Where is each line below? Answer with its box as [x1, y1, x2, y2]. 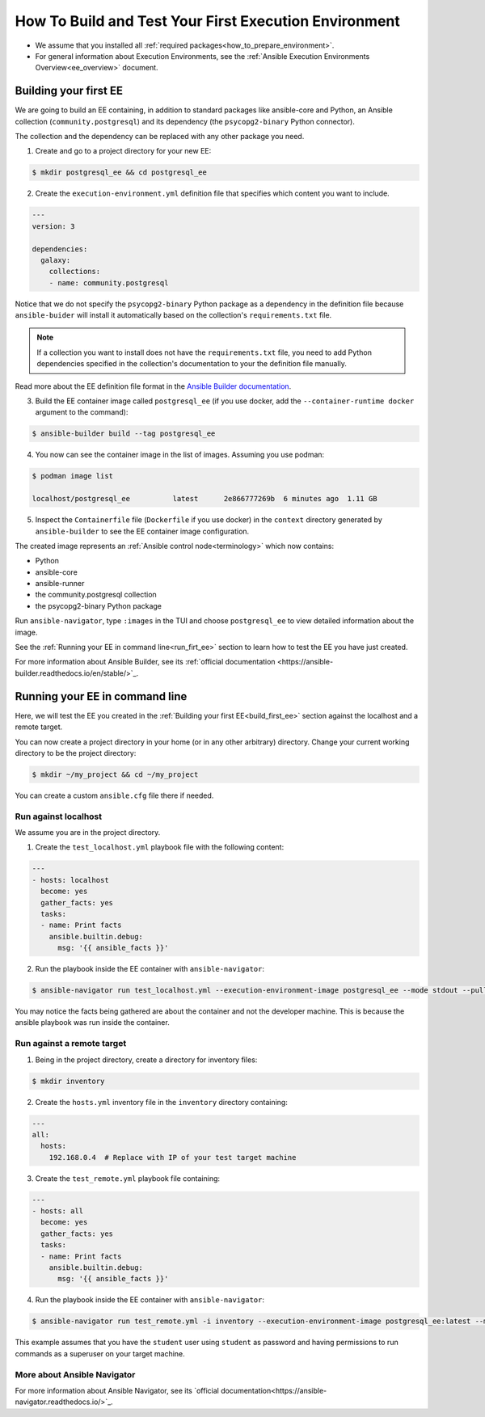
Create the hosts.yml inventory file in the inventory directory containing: [35, 1097, 289, 1107]
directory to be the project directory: [15, 748, 137, 757]
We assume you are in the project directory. [15, 828, 161, 837]
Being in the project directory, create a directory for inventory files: [35, 1055, 258, 1065]
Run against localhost [15, 811, 103, 822]
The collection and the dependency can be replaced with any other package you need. [15, 132, 305, 141]
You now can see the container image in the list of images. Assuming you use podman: [35, 449, 325, 460]
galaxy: [40, 255, 71, 264]
